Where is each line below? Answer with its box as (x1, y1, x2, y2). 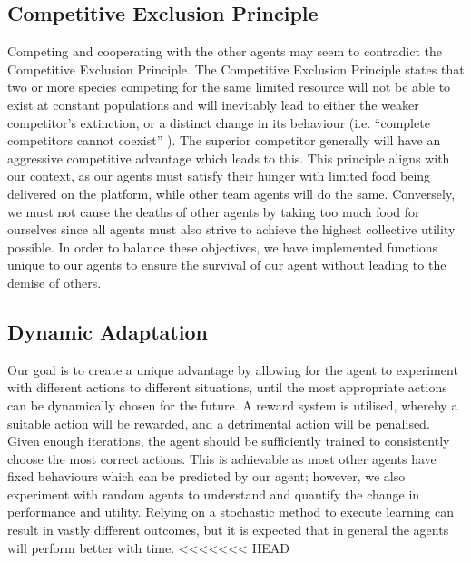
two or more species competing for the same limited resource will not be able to (7, 77, 451, 96)
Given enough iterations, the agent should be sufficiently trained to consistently (7, 431, 450, 450)
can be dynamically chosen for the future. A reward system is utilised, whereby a (7, 395, 458, 414)
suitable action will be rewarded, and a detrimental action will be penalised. (7, 413, 430, 432)
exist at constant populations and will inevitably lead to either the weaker (7, 94, 419, 114)
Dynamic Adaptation (7, 317, 208, 345)
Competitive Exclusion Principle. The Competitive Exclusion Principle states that (7, 59, 465, 78)
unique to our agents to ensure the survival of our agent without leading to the (7, 255, 446, 274)
